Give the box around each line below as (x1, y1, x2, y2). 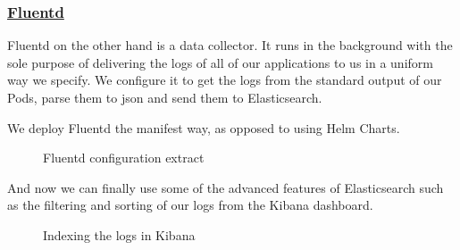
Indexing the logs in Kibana (43, 225, 196, 244)
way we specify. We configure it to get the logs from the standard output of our (7, 71, 442, 89)
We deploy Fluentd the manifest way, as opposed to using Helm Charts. (7, 118, 400, 137)
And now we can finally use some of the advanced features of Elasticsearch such (7, 178, 444, 196)
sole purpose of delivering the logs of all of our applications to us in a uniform (7, 53, 433, 71)
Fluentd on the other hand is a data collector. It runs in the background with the (7, 36, 453, 54)
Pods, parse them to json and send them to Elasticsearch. (7, 88, 322, 106)
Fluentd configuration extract (43, 148, 205, 167)
